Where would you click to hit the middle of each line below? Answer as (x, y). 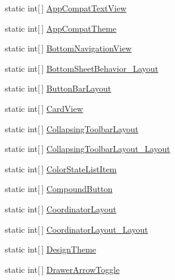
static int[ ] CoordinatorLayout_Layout (76, 229)
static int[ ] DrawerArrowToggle (62, 269)
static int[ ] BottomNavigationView (68, 48)
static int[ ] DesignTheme (50, 249)
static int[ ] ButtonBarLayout (58, 88)
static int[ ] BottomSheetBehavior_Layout (82, 68)
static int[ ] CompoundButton (59, 189)
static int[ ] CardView (44, 108)
